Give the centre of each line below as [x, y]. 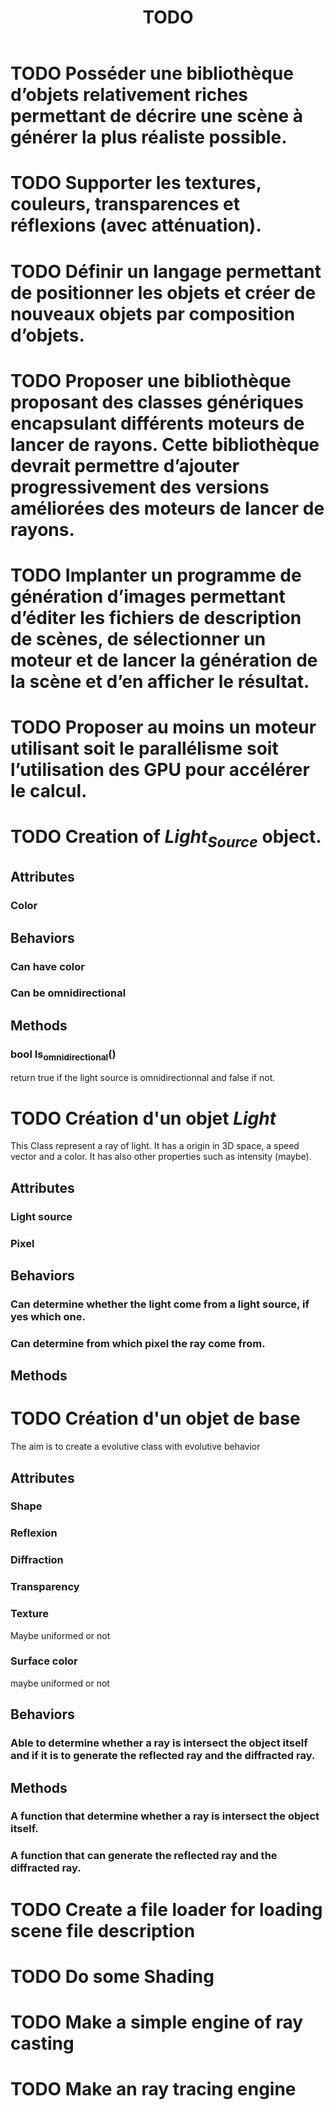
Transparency [45, 1587]
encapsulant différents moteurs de [157, 423]
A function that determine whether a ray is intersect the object [165, 1816]
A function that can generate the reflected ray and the [144, 1856]
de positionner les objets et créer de [163, 292]
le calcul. [49, 791]
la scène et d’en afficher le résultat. [160, 681]
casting [42, 2043]
